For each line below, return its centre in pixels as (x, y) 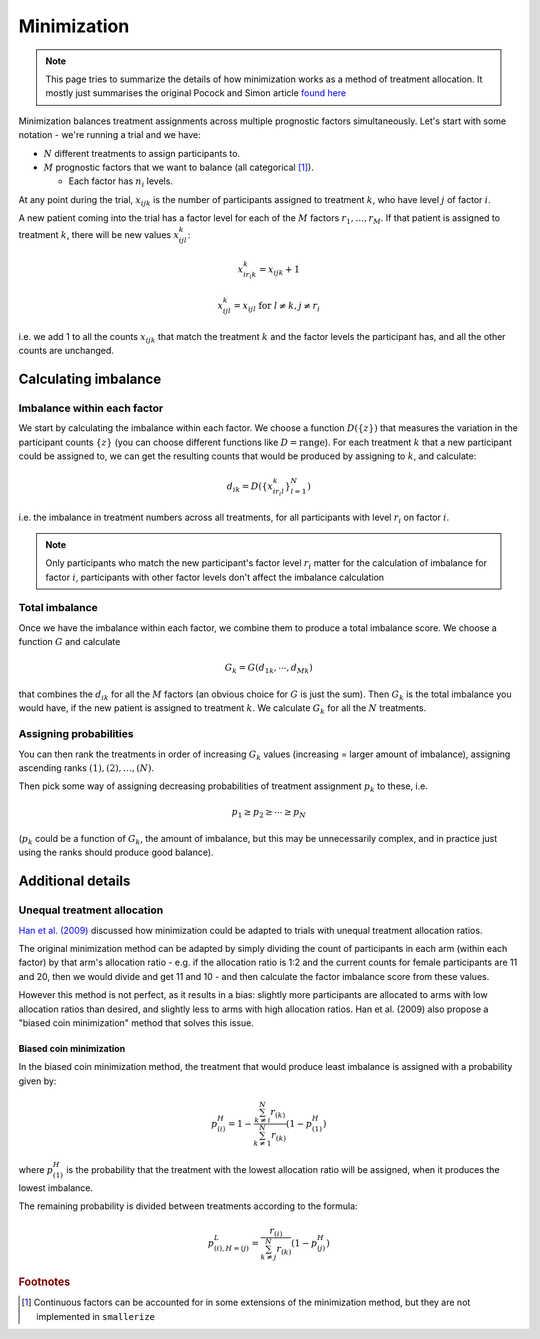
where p (36, 1169)
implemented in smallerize (95, 1316)
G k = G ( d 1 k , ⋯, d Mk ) (269, 669)
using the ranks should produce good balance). (116, 852)
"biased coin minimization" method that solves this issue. (136, 1022)
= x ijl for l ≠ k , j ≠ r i (276, 307)
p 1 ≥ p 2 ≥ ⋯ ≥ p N (269, 813)
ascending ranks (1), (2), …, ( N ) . (86, 767)
